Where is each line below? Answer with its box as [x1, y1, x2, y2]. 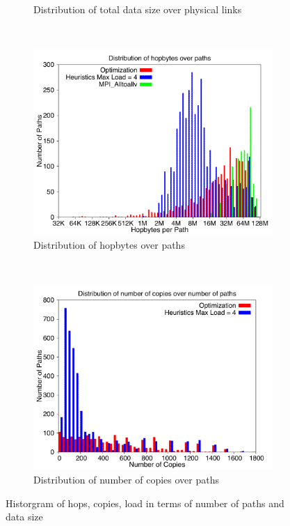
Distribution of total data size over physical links [33, 2, 242, 16]
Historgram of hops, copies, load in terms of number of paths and [6, 495, 284, 510]
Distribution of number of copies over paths [33, 472, 219, 486]
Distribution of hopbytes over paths [33, 237, 185, 252]
